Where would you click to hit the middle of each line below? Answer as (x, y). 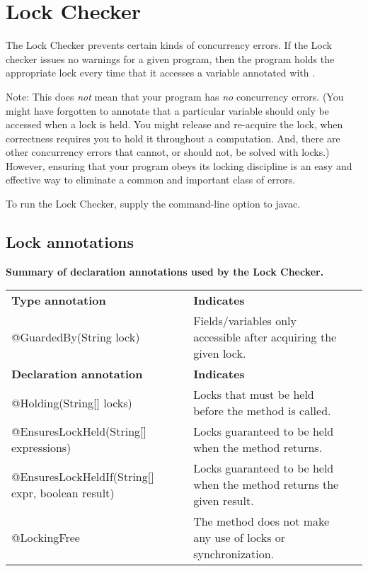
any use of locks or (240, 538)
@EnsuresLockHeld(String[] (79, 431)
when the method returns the (266, 485)
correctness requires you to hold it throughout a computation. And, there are (173, 138)
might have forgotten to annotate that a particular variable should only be (167, 110)
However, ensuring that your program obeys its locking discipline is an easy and (179, 165)
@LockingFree (46, 538)
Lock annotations (70, 242)
